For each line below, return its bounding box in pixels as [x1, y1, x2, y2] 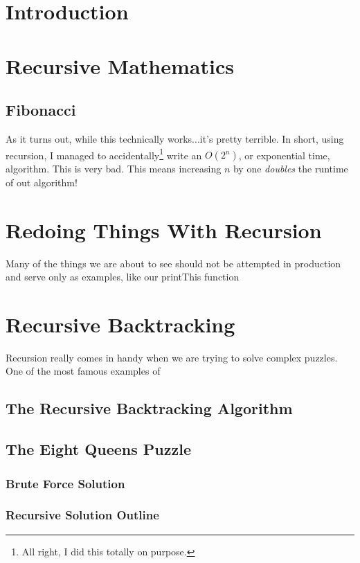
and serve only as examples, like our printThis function [6, 269, 240, 284]
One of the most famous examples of [6, 364, 161, 378]
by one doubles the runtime [233, 161, 348, 176]
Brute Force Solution [6, 474, 125, 492]
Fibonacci [6, 99, 76, 120]
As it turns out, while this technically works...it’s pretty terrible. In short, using [6, 131, 344, 145]
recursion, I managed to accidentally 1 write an [6, 145, 202, 162]
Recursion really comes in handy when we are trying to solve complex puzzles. [6, 350, 338, 364]
